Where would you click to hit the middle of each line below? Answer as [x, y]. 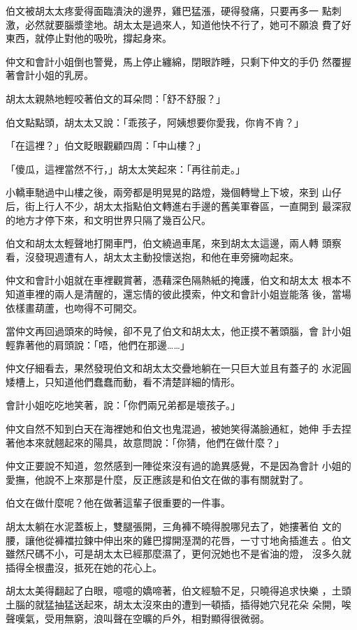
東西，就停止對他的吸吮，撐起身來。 [89, 38]
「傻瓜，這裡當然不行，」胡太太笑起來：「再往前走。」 [125, 168]
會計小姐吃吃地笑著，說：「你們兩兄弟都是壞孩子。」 [123, 405]
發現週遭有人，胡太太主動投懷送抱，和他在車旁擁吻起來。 [167, 256]
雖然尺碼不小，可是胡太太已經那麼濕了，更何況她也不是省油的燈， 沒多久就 [178, 554]
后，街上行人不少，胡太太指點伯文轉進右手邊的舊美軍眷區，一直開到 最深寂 [178, 205]
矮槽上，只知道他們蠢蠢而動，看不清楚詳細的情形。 [123, 381]
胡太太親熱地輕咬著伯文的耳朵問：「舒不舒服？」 [116, 98]
